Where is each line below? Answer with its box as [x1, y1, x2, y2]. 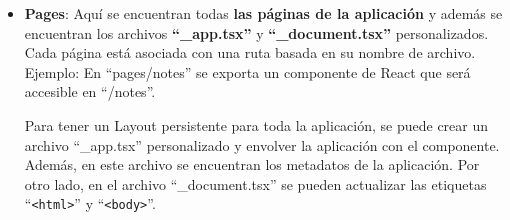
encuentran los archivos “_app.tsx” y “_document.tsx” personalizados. [24, 22, 489, 43]
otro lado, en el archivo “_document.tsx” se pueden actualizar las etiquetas [24, 173, 487, 194]
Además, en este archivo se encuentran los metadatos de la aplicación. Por [24, 154, 480, 175]
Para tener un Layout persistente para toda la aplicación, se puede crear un [24, 114, 489, 135]
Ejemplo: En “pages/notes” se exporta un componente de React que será [24, 61, 471, 82]
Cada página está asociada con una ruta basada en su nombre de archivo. [24, 42, 476, 63]
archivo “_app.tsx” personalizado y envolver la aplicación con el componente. [24, 134, 500, 155]
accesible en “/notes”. [24, 81, 156, 102]
